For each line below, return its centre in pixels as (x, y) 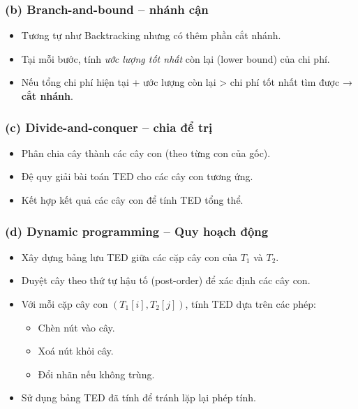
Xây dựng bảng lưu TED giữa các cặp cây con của (129, 256)
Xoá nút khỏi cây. (76, 351)
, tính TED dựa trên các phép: (251, 304)
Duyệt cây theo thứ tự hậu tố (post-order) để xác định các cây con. (166, 280)
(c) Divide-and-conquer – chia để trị (109, 127)
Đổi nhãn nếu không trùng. (96, 374)
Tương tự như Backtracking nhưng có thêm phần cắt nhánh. (151, 35)
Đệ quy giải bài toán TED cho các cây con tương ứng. (137, 176)
